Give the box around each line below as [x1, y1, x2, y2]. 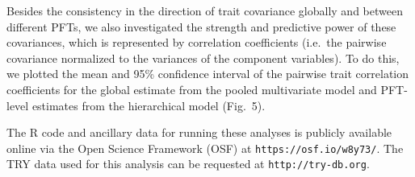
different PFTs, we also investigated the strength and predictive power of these [6, 18, 396, 35]
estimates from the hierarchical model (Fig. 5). [31, 97, 266, 113]
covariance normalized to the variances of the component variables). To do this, [6, 49, 400, 66]
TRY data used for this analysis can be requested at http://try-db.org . [6, 155, 370, 172]
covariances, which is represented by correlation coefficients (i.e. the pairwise [6, 34, 387, 51]
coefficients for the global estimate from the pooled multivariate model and [6, 80, 377, 97]
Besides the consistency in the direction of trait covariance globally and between [6, 2, 403, 19]
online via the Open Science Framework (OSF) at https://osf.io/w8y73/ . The [6, 139, 404, 156]
